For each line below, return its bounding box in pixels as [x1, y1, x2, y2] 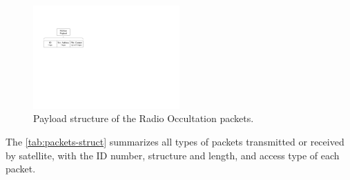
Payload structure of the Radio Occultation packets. [33, 111, 254, 126]
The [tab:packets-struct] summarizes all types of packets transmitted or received [6, 134, 344, 149]
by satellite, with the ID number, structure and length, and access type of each [6, 148, 340, 162]
